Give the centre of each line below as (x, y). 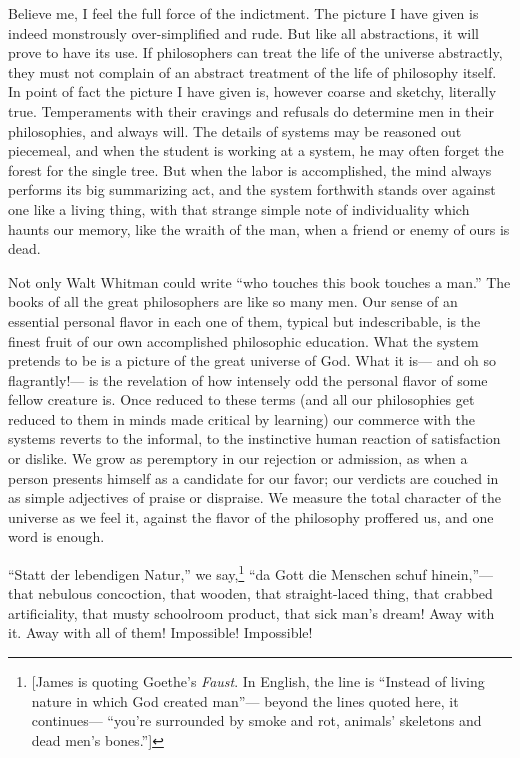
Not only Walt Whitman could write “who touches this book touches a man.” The (259, 281)
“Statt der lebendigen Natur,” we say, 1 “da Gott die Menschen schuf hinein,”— (250, 572)
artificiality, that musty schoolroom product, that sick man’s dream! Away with (251, 612)
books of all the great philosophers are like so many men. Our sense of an (233, 301)
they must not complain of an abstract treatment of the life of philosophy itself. (252, 71)
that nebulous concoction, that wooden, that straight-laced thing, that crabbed (250, 593)
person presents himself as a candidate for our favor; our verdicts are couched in (253, 477)
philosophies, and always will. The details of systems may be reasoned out (235, 130)
